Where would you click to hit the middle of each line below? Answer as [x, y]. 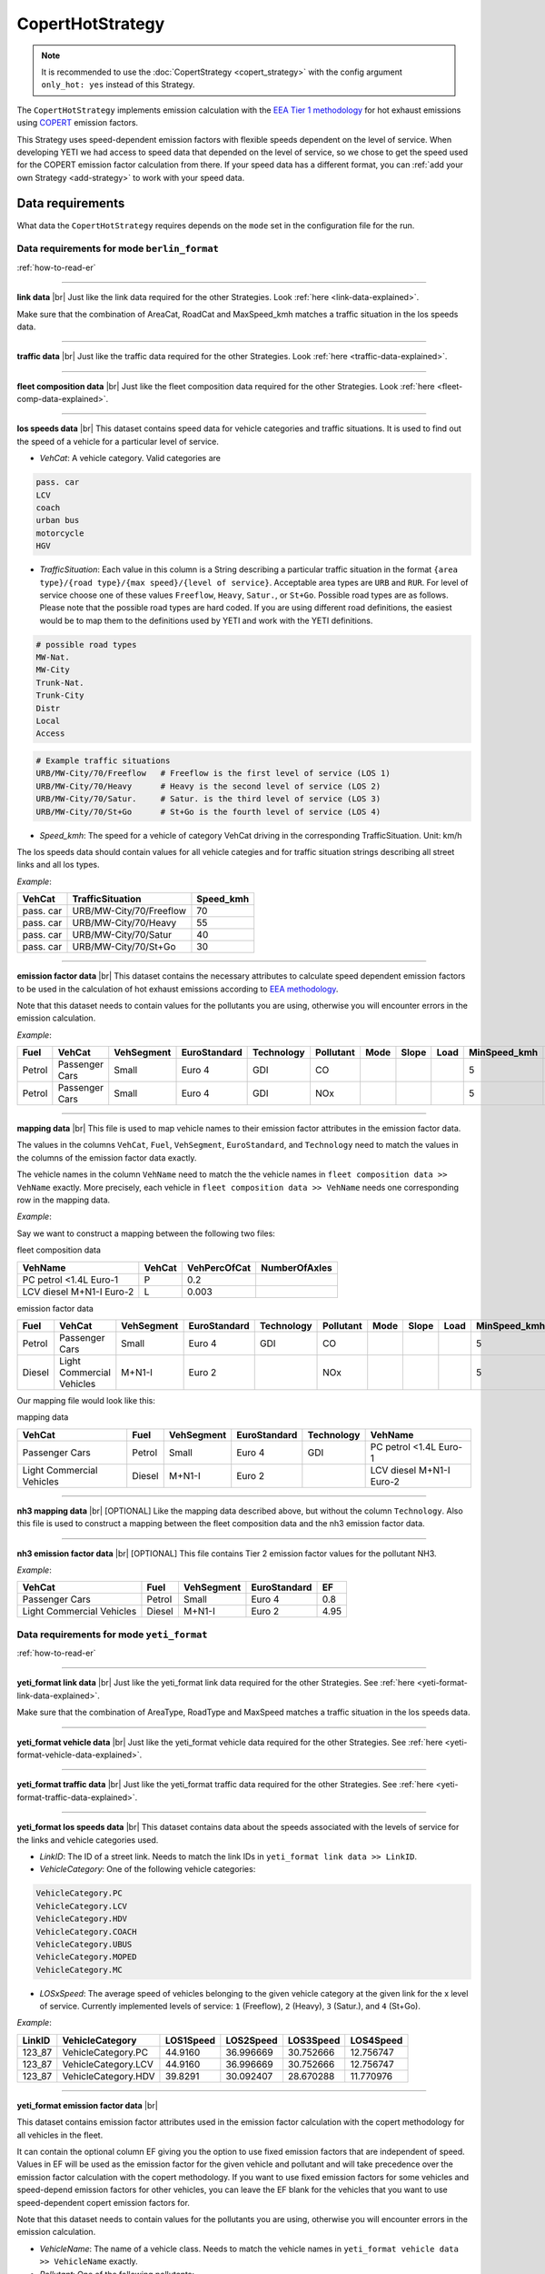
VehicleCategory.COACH [86, 1932]
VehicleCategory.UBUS [84, 1944]
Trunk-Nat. [60, 683]
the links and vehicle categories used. [88, 1840]
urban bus [58, 520]
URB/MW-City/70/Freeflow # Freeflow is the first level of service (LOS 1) [213, 774]
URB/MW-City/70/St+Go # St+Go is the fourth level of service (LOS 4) [208, 811]
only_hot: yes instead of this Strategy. [118, 85]
